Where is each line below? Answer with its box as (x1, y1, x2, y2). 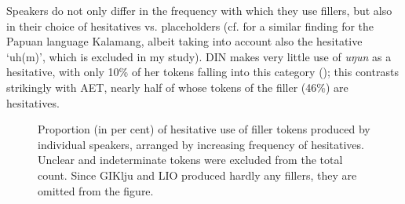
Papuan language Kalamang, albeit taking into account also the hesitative (6, 33, 363, 49)
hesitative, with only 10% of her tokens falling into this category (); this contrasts (6, 64, 399, 80)
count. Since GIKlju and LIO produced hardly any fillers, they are (38, 166, 357, 183)
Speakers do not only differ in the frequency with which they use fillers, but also (6, 2, 392, 18)
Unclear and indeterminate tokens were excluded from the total (38, 151, 343, 168)
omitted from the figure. (38, 182, 154, 199)
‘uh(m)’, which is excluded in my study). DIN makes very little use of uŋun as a (6, 48, 392, 64)
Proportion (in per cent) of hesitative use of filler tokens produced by (38, 121, 370, 137)
